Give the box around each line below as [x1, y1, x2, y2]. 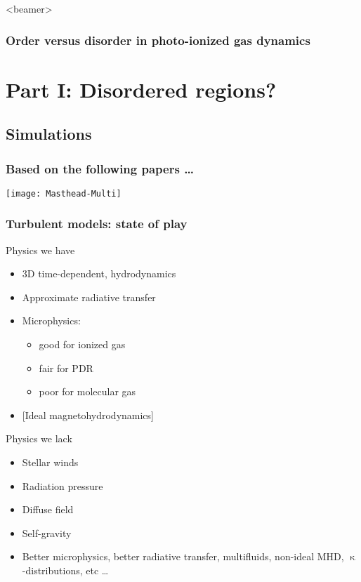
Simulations [6, 123, 92, 145]
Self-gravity [22, 525, 72, 540]
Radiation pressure [22, 478, 103, 493]
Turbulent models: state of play [6, 215, 188, 232]
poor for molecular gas [39, 384, 136, 399]
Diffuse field [22, 502, 74, 517]
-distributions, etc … [22, 563, 109, 577]
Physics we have [6, 242, 75, 257]
